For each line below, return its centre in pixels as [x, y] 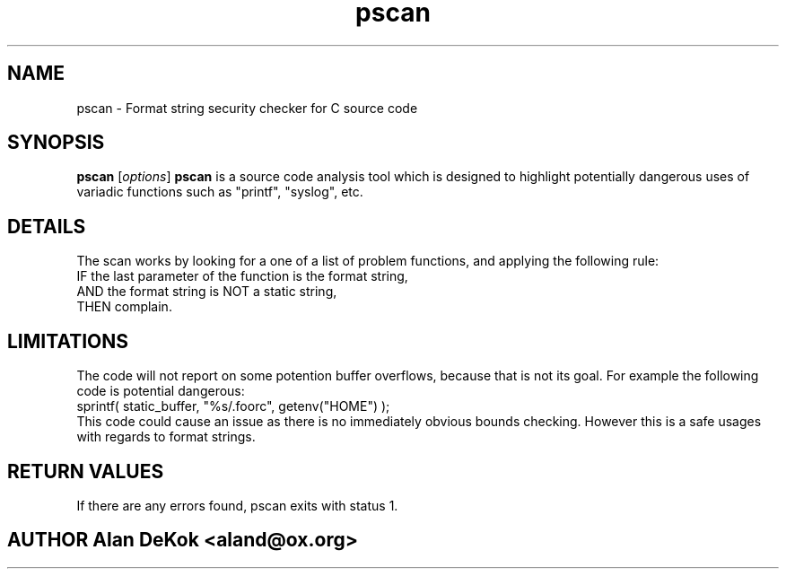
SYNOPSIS [56, 143]
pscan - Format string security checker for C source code [247, 108]
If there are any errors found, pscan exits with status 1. [237, 505]
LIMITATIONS [68, 341]
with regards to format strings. [166, 437]
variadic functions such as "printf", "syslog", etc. [220, 192]
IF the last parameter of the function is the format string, [242, 276]
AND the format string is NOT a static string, [207, 292]
